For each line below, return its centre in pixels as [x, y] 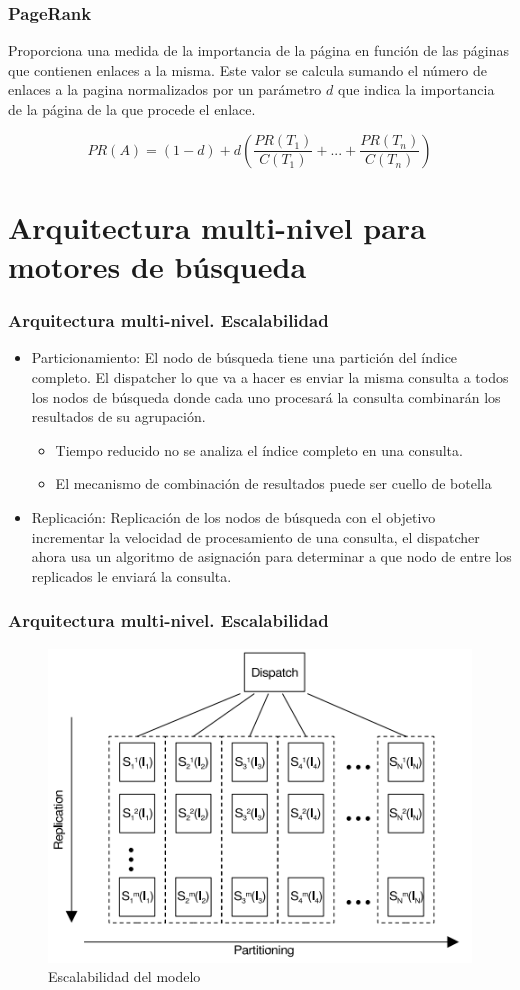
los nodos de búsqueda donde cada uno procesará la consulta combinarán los [266, 396]
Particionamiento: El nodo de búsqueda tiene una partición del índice [244, 357]
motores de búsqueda [157, 265]
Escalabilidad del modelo [124, 976]
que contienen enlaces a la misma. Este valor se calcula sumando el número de [247, 69]
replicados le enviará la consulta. [131, 575]
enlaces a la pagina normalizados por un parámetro [165, 89]
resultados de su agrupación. [118, 416]
